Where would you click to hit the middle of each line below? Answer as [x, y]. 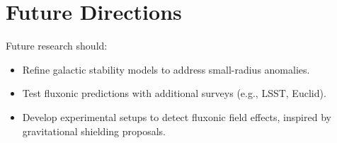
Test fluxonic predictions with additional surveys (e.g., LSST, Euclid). [174, 93]
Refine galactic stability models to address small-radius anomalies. [166, 69]
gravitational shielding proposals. [94, 131]
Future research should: [57, 46]
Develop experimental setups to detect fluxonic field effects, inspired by [177, 116]
